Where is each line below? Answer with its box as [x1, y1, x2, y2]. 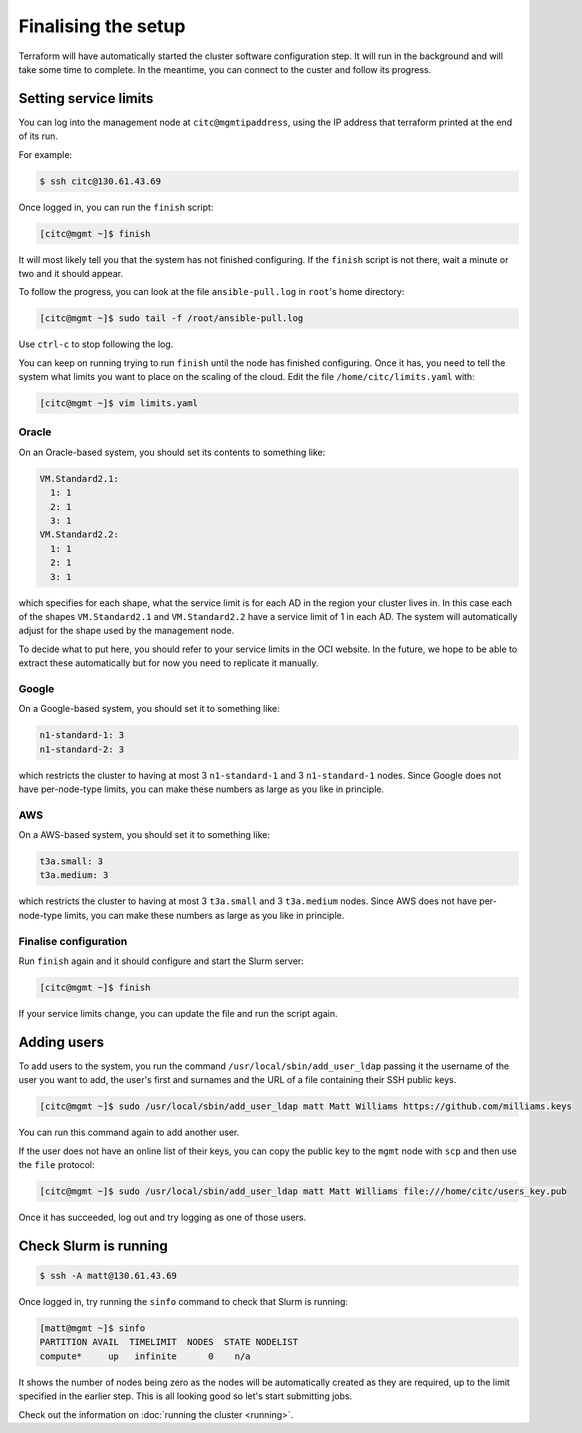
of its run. [18, 130, 59, 142]
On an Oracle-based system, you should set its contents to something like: [18, 446, 326, 458]
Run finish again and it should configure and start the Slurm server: [18, 955, 304, 967]
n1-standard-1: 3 [39, 730, 125, 741]
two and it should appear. [18, 267, 124, 279]
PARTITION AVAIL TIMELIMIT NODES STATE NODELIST [39, 1336, 299, 1348]
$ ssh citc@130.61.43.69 [39, 175, 162, 187]
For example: [18, 148, 73, 160]
